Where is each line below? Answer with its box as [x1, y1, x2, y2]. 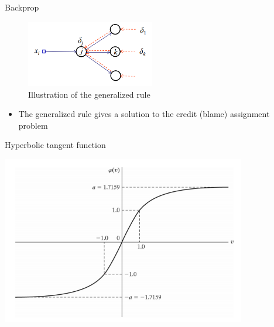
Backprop [5, 1, 39, 13]
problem [18, 119, 48, 131]
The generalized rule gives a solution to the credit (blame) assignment [18, 108, 270, 120]
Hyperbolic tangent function [5, 139, 106, 151]
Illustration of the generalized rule [28, 88, 150, 100]
